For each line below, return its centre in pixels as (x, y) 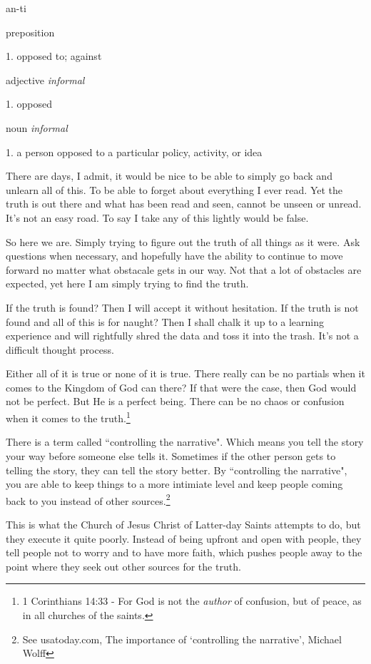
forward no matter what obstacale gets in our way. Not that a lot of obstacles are (184, 269)
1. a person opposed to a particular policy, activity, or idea (134, 152)
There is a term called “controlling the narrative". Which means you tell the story (185, 442)
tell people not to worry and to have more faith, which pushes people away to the (184, 552)
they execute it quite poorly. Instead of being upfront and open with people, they (184, 538)
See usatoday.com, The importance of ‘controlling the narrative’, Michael (182, 639)
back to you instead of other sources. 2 (88, 499)
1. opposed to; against (54, 56)
